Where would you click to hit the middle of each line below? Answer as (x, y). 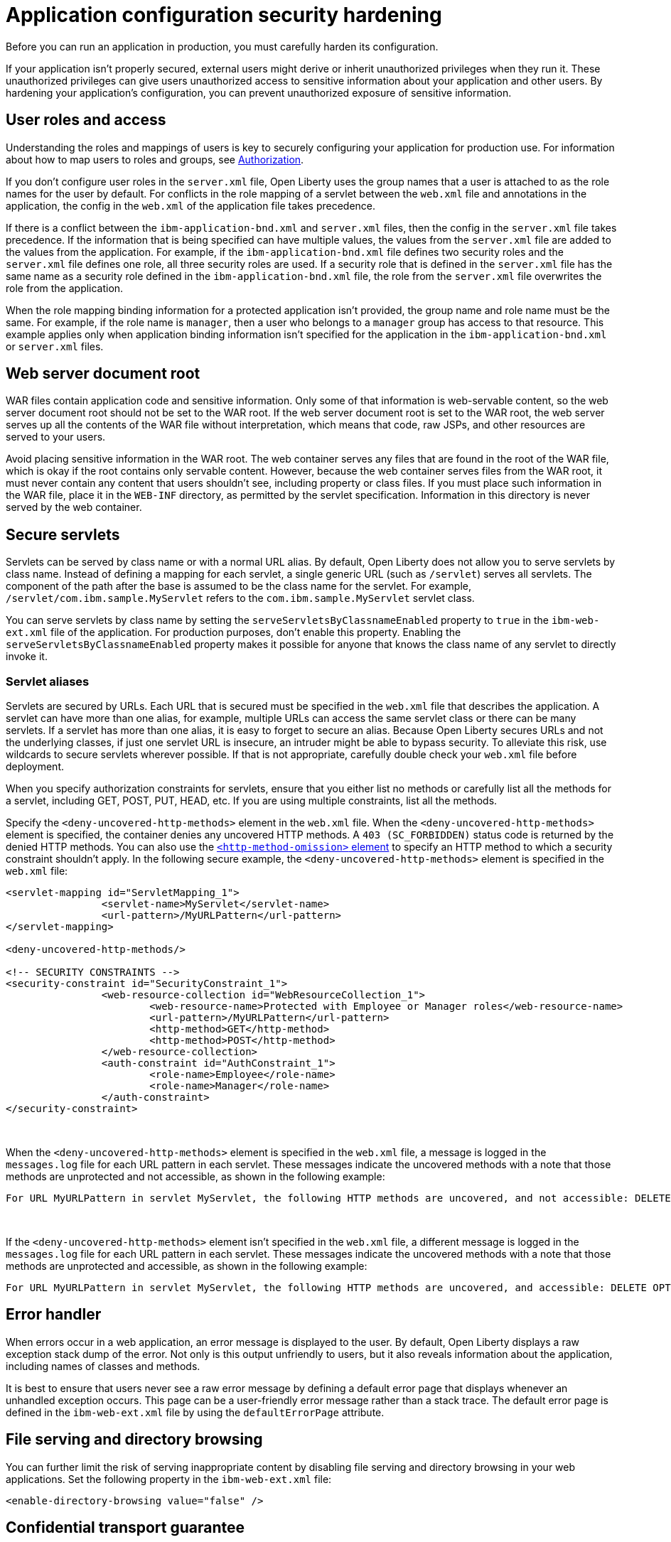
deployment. (35, 767)
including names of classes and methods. (103, 1366)
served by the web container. (74, 507)
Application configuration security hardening (224, 15)
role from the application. (65, 288)
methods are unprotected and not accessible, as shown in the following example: (195, 1177)
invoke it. (27, 657)
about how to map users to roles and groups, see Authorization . (155, 159)
